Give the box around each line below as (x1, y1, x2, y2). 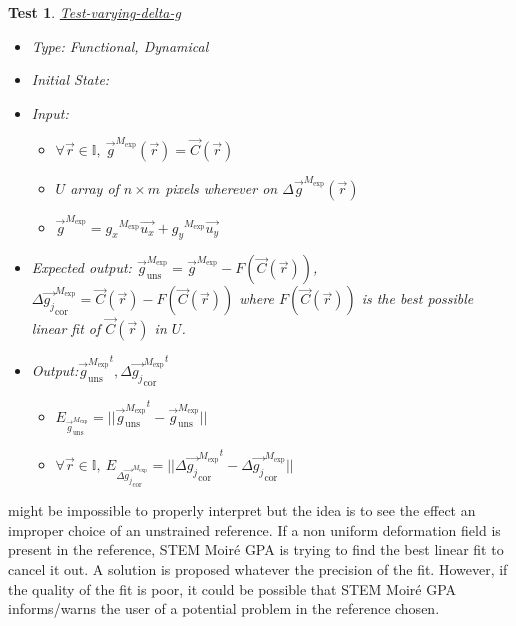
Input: (31, 102, 69, 123)
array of (70, 177, 119, 198)
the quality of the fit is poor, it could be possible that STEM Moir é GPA (8, 578, 457, 599)
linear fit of (31, 317, 101, 338)
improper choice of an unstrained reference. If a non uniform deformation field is (8, 519, 501, 540)
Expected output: (31, 257, 132, 278)
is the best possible (361, 288, 474, 309)
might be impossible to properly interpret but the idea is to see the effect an (8, 500, 476, 521)
